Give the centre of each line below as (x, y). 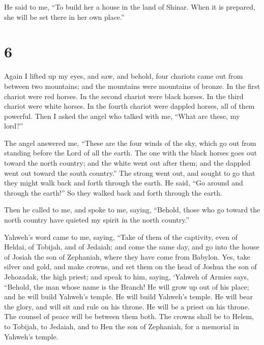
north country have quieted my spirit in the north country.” (97, 220)
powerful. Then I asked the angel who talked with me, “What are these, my (122, 116)
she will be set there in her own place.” (64, 17)
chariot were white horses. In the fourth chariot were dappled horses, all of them (129, 106)
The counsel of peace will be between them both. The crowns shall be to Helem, (129, 316)
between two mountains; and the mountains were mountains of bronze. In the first (132, 86)
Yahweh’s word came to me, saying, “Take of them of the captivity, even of (121, 237)
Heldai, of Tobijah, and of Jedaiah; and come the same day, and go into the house (132, 247)
